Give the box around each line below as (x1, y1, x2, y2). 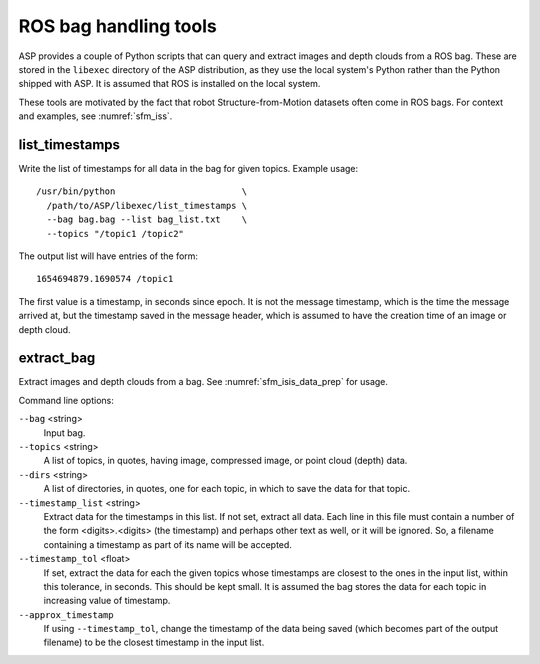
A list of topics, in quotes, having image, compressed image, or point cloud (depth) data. (43, 455, 408, 467)
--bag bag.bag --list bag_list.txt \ (46, 214, 248, 225)
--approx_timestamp (18, 609, 114, 620)
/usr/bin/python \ (36, 186, 248, 197)
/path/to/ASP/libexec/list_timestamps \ (46, 200, 248, 211)
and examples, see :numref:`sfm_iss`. (18, 110, 173, 122)
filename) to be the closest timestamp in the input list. (43, 636, 265, 649)
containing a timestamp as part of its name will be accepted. (43, 538, 292, 550)
